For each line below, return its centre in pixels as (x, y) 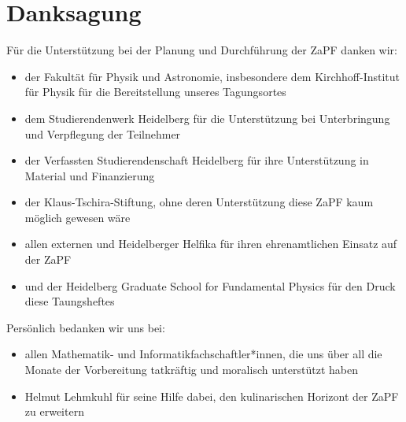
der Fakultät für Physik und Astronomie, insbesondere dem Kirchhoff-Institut (212, 76)
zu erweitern (54, 411)
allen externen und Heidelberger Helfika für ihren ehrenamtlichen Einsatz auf (211, 244)
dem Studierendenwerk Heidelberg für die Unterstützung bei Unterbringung (207, 118)
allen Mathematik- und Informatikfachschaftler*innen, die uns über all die (203, 354)
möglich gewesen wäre (78, 217)
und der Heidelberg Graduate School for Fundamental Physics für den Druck (210, 285)
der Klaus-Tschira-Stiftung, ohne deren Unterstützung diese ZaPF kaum (199, 202)
